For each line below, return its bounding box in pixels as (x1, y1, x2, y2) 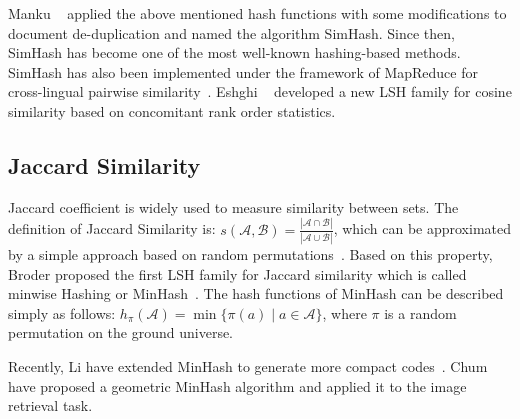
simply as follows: (8, 302, 116, 323)
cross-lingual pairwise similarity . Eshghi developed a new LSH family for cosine (8, 81, 512, 102)
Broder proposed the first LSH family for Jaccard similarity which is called (8, 263, 467, 284)
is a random (384, 302, 457, 323)
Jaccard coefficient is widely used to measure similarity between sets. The (8, 196, 459, 217)
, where (322, 302, 367, 323)
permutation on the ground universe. (8, 322, 234, 343)
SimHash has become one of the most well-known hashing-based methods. (8, 42, 461, 63)
